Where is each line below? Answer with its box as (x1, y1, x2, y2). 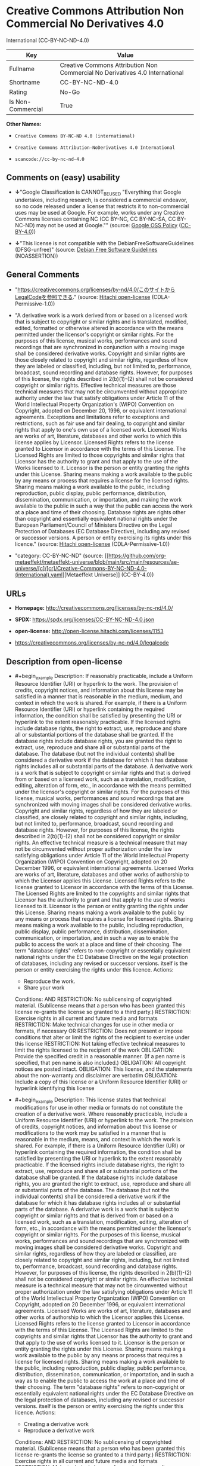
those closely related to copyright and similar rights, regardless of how (14, 356, 189, 364)
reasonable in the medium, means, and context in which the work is (14, 1135, 180, 1143)
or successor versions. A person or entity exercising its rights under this (14, 534, 192, 542)
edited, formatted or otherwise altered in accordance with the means (14, 325, 184, 332)
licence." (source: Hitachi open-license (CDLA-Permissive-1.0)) (14, 540, 170, 548)
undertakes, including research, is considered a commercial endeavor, (14, 196, 187, 203)
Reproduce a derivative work (23, 1427, 95, 1434)
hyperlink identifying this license (14, 1084, 95, 1092)
